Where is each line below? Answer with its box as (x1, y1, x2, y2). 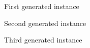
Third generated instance (4, 34, 82, 45)
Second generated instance (4, 17, 86, 28)
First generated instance (4, 1, 79, 11)
